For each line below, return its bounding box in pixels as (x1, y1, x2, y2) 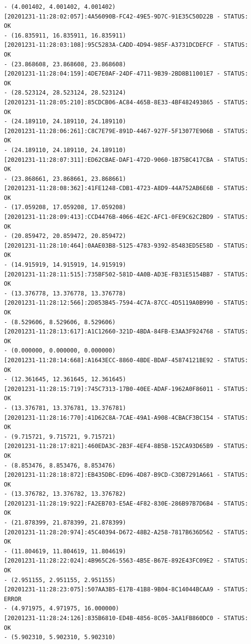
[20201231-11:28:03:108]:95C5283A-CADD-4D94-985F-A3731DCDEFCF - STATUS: (4, 41, 249, 49)
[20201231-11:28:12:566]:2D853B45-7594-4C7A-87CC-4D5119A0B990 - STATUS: (4, 299, 249, 307)
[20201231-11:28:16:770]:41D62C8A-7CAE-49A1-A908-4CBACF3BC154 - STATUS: (4, 414, 249, 421)
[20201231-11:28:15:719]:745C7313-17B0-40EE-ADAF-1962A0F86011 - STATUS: (4, 385, 249, 392)
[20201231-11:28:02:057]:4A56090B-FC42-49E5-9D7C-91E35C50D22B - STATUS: (4, 13, 249, 20)
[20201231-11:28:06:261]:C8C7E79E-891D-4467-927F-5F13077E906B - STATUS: (4, 127, 249, 135)
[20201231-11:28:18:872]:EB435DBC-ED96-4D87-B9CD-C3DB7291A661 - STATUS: (4, 471, 249, 479)
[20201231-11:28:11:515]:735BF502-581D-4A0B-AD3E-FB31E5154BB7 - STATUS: (4, 271, 249, 278)
